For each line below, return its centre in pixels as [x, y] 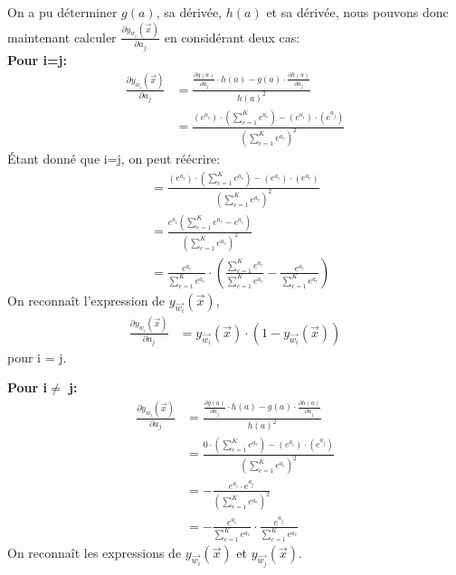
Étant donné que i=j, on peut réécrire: [114, 158]
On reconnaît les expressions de [95, 553]
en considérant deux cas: [232, 37]
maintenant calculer [62, 37]
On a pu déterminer [62, 12]
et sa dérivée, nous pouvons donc [357, 12]
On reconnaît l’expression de [86, 300]
